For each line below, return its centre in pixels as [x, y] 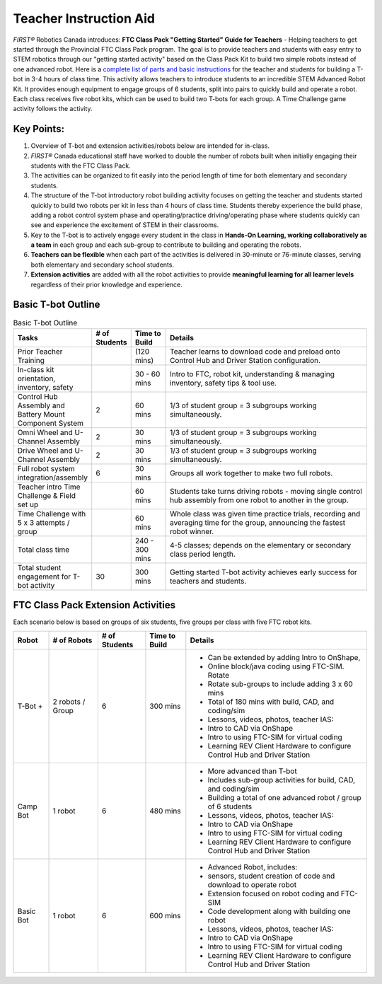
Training [31, 360]
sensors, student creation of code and [271, 876]
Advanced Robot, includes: [253, 867]
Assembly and [41, 405]
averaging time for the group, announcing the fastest [258, 522]
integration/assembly [53, 477]
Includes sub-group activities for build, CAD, [282, 780]
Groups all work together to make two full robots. [251, 473]
